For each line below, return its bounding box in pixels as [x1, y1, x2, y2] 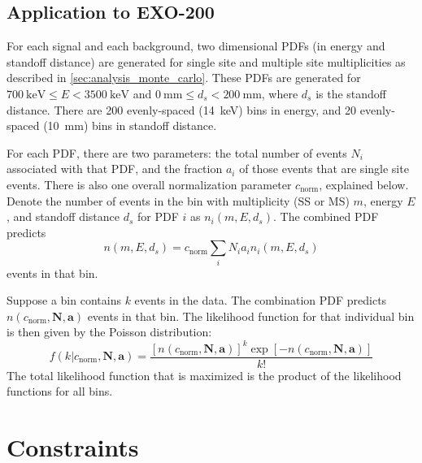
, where [261, 84, 298, 102]
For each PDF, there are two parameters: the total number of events [7, 144, 347, 161]
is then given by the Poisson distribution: [7, 323, 212, 340]
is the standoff [315, 84, 387, 102]
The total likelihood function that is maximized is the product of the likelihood [7, 366, 402, 383]
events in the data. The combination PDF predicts [134, 292, 387, 309]
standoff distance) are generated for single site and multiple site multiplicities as [7, 53, 406, 70]
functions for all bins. [7, 383, 113, 400]
